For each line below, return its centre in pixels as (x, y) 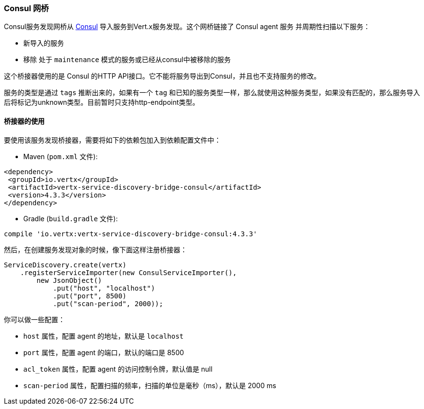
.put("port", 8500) (90, 296)
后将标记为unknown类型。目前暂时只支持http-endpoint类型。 (102, 102)
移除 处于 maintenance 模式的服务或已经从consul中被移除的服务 (127, 60)
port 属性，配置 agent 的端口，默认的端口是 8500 (104, 352)
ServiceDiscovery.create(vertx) (65, 265)
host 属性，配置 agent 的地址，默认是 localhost (103, 336)
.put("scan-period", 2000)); (108, 303)
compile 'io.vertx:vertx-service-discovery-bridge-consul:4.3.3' (131, 234)
